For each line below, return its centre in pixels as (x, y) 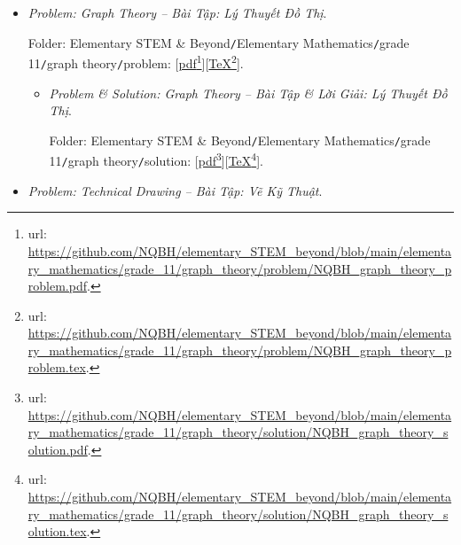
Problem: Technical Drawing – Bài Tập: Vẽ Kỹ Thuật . (175, 190)
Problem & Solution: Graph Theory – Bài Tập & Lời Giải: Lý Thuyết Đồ (248, 93)
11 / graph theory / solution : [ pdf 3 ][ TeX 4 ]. (156, 160)
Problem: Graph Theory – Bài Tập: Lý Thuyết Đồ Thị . (177, 12)
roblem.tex (57, 367)
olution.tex (57, 531)
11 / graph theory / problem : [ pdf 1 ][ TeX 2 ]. (136, 62)
